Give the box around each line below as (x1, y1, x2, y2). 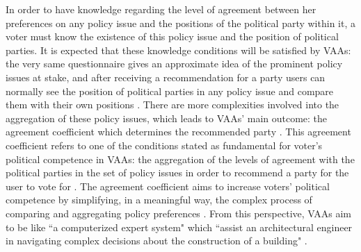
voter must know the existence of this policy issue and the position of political (6, 29, 339, 44)
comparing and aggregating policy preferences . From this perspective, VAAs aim (6, 205, 351, 220)
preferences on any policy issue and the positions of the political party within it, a (6, 15, 355, 30)
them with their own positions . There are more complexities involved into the (6, 97, 339, 112)
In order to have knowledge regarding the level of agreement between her (6, 2, 316, 16)
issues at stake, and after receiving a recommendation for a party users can (6, 69, 326, 84)
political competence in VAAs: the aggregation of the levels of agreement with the (6, 151, 355, 166)
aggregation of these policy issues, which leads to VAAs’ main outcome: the (6, 110, 328, 125)
